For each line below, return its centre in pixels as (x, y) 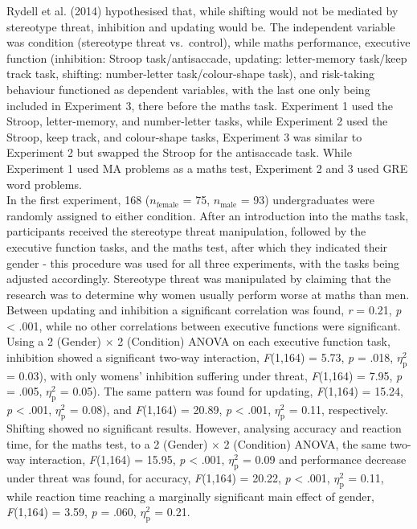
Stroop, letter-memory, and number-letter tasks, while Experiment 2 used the (197, 121)
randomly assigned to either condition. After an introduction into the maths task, (208, 215)
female (168, 205)
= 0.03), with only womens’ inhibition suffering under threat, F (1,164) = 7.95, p (204, 375)
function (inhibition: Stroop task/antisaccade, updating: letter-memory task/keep (207, 57)
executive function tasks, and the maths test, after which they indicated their (197, 246)
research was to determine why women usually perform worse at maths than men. (208, 294)
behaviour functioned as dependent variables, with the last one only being (188, 89)
